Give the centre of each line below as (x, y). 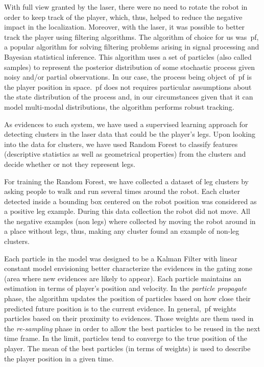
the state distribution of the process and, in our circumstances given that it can (129, 97)
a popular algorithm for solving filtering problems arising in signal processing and (132, 47)
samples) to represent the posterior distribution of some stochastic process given (129, 67)
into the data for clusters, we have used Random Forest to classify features (121, 144)
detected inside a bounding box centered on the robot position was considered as (130, 201)
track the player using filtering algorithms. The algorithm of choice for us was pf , (131, 36)
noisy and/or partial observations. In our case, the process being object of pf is (128, 77)
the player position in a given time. (59, 358)
